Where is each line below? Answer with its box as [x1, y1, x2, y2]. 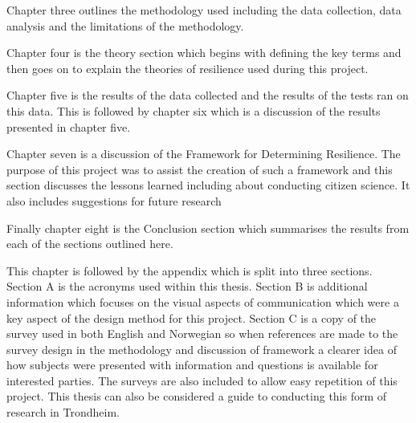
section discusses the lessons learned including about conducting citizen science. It [6, 177, 410, 193]
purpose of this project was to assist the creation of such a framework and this [6, 161, 393, 177]
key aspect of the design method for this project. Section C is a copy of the [6, 309, 377, 326]
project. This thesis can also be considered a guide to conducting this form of [6, 388, 387, 405]
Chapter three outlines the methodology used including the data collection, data [6, 2, 402, 18]
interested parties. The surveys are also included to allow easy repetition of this [6, 372, 398, 388]
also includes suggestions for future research [6, 192, 222, 209]
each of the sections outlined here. [6, 235, 173, 252]
